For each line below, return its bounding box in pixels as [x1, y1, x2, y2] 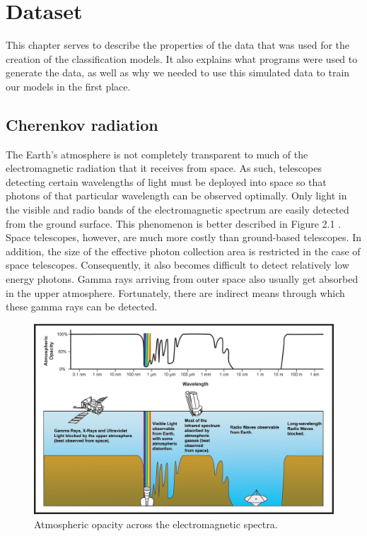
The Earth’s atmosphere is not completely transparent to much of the [6, 146, 308, 161]
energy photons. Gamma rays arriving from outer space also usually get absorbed [6, 272, 359, 286]
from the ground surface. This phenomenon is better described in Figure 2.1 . [6, 216, 342, 231]
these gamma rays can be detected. [6, 299, 158, 314]
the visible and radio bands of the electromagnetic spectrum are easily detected [6, 202, 349, 217]
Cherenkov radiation [6, 113, 158, 135]
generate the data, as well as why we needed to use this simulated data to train [6, 65, 350, 80]
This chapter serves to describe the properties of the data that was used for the [6, 37, 350, 52]
